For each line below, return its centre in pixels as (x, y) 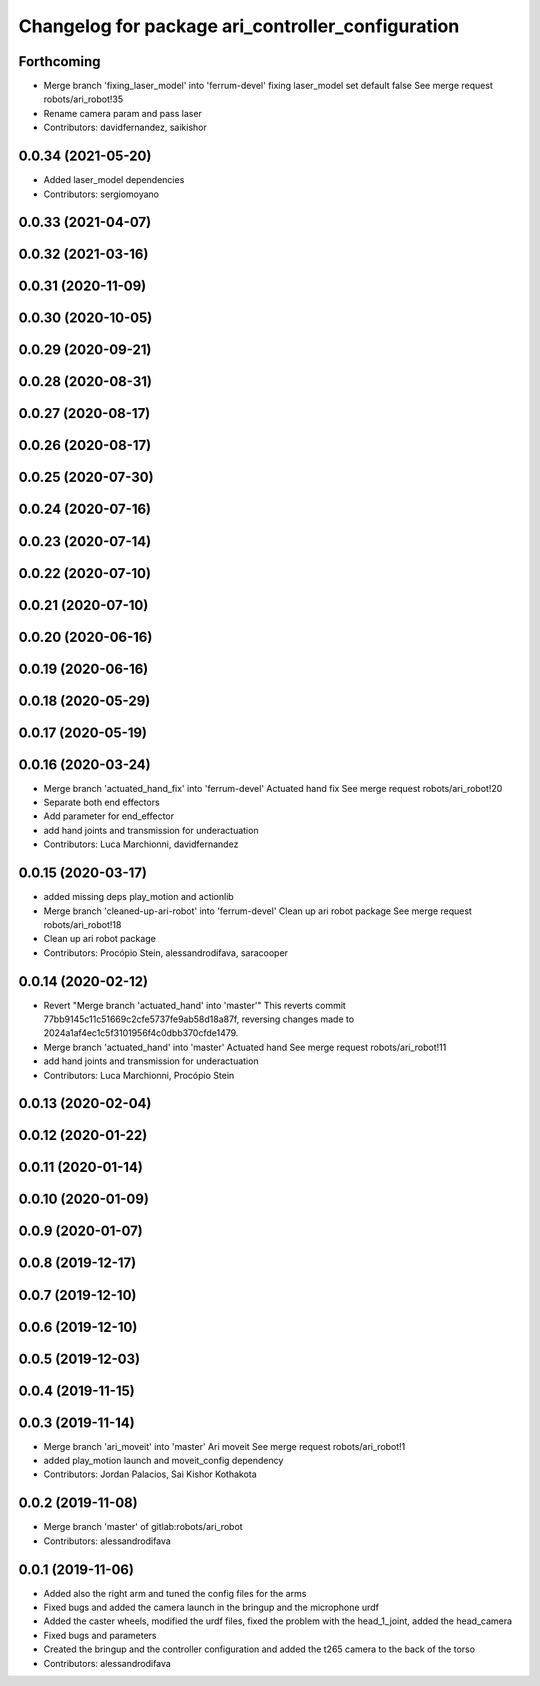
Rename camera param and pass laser (122, 113)
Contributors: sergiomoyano (101, 194)
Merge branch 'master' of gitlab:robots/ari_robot (143, 1527)
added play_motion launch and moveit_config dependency (163, 1461)
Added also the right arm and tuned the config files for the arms (175, 1593)
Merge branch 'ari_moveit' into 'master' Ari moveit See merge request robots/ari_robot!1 (224, 1446)
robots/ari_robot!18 (82, 924)
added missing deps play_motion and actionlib (138, 897)
